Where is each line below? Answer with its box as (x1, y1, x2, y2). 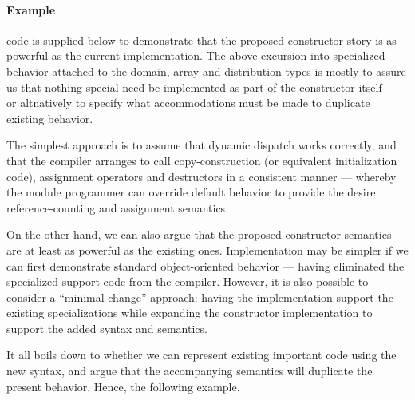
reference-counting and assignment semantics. (6, 199, 229, 216)
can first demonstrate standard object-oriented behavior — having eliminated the (6, 257, 405, 274)
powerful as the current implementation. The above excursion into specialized (6, 47, 385, 64)
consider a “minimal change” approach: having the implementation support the (6, 288, 393, 305)
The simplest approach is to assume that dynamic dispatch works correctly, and (6, 137, 397, 153)
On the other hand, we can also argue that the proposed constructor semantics (6, 226, 392, 243)
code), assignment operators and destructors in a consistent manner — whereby (6, 168, 397, 184)
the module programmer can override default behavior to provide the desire (6, 184, 376, 200)
